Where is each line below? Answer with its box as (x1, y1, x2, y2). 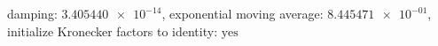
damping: (7, 4, 58, 22)
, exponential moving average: (161, 4, 324, 22)
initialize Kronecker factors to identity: (7, 21, 218, 40)
